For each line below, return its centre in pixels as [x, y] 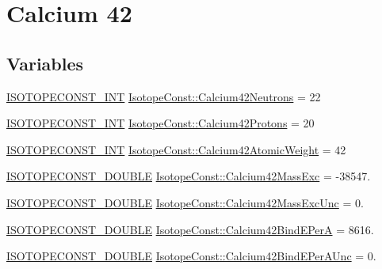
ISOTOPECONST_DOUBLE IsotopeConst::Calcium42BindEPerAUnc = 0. [191, 256]
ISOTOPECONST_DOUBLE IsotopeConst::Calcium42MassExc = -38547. [189, 176]
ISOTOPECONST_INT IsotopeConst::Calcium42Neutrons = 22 [164, 96]
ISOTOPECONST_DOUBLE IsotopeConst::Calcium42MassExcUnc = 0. [185, 202]
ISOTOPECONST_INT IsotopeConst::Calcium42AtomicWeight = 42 [176, 149]
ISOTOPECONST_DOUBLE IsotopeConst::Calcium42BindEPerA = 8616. [190, 229]
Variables [45, 63]
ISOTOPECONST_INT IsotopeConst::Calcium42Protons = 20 [160, 123]
